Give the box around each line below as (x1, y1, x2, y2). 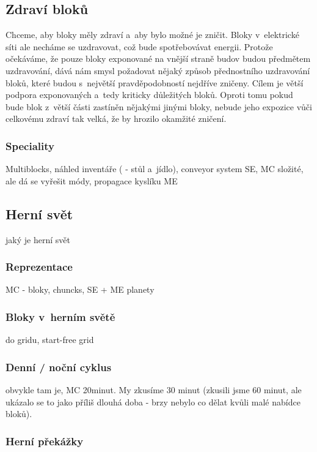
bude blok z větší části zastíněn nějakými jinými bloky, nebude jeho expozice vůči (5, 100, 312, 113)
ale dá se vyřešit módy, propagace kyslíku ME (5, 174, 178, 187)
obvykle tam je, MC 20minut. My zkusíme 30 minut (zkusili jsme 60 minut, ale (5, 383, 302, 396)
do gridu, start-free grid (5, 333, 94, 346)
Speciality (5, 138, 54, 153)
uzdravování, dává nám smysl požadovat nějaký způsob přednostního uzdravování (5, 64, 310, 77)
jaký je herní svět (5, 233, 70, 246)
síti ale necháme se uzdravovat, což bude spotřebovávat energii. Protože (5, 40, 273, 53)
